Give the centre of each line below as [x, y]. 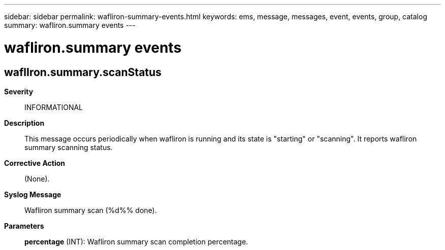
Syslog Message [33, 194]
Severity [19, 91]
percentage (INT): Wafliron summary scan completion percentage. [136, 241]
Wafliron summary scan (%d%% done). [91, 210]
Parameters [24, 226]
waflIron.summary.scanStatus [83, 72]
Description [24, 123]
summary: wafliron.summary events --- [70, 25]
